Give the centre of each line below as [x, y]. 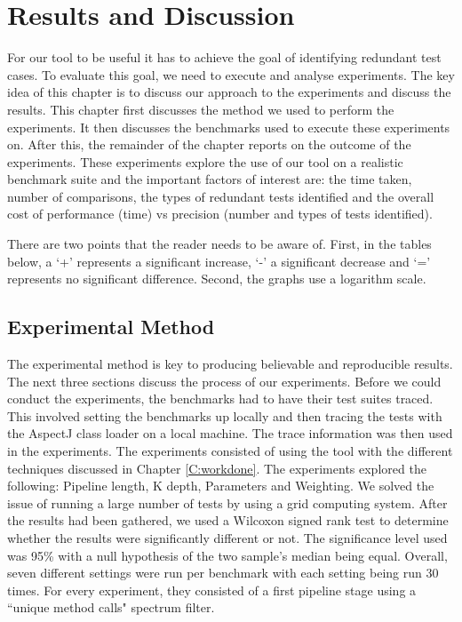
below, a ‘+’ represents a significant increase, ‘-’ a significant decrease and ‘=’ [219, 261]
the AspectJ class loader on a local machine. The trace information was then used [230, 433]
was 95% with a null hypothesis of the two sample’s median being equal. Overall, [227, 555]
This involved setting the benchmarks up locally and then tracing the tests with [225, 415]
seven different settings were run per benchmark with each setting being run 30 [223, 573]
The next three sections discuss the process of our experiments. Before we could [224, 381]
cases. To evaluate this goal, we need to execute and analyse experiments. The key [231, 74]
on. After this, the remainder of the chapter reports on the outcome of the [209, 144]
